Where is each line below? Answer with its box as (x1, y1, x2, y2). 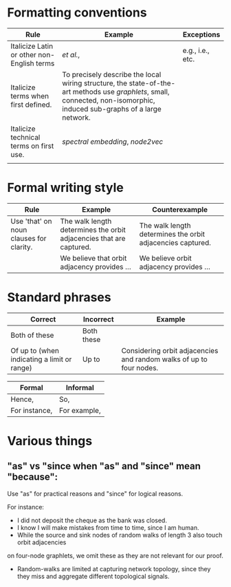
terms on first (10, 141, 54, 151)
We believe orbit (139, 253, 192, 263)
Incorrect (82, 314, 115, 324)
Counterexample (152, 204, 208, 214)
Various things (7, 434, 93, 449)
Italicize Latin (10, 41, 54, 51)
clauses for (10, 233, 47, 243)
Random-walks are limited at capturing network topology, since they (16, 564, 211, 573)
